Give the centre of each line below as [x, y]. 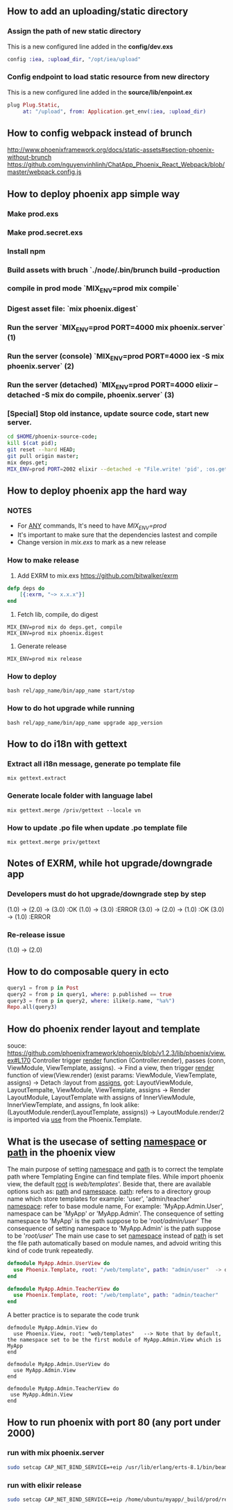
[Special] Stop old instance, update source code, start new [108, 414]
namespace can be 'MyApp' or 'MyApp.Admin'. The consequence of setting [115, 1213]
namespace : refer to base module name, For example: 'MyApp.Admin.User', [115, 1206]
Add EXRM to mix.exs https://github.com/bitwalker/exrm [98, 575]
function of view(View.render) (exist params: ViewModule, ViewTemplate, [112, 1076]
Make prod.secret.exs [45, 233]
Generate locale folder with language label [80, 796]
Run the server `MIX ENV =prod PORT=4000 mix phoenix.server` [116, 328]
